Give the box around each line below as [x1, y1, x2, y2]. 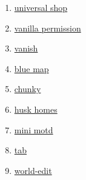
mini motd [14, 123, 53, 136]
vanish [14, 42, 38, 55]
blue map [14, 62, 49, 75]
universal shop [14, 1, 68, 13]
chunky [14, 82, 41, 95]
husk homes [14, 102, 58, 115]
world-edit [14, 164, 52, 176]
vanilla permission [14, 21, 81, 34]
